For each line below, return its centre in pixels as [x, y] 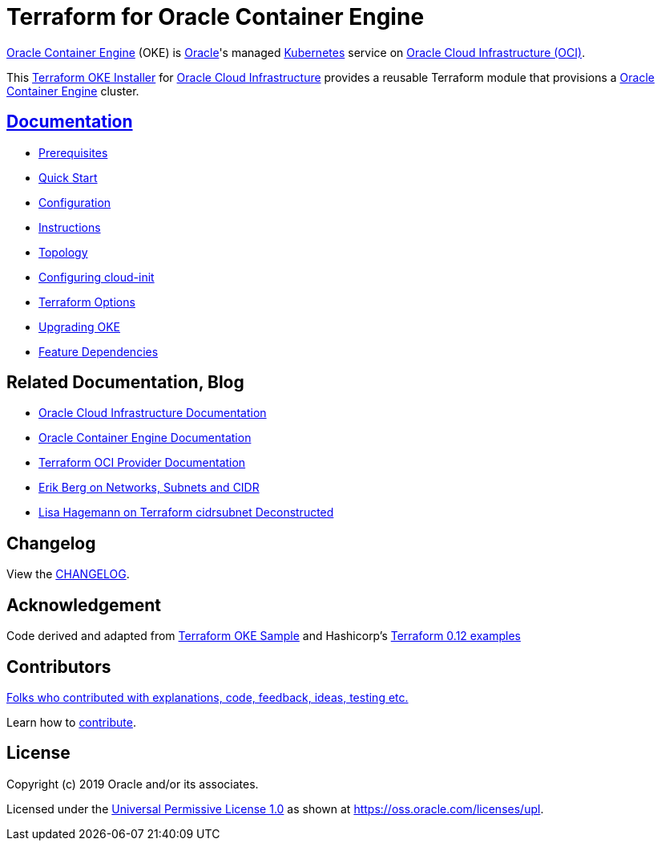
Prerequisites [73, 152]
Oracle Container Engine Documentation [145, 438]
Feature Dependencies [99, 351]
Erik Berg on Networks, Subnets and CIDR [149, 488]
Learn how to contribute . [71, 722]
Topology [63, 252]
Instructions [70, 227]
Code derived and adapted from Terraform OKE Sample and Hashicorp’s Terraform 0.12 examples [264, 636]
